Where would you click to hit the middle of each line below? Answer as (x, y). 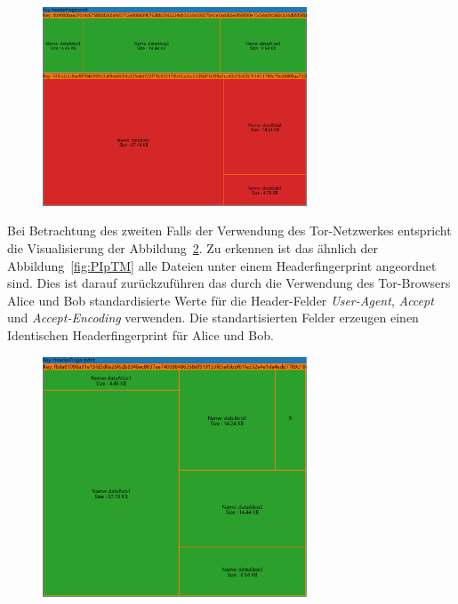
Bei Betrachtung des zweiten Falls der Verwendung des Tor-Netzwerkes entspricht (229, 230)
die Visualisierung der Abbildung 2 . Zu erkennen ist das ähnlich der (193, 247)
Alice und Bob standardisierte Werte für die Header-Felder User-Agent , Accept (221, 300)
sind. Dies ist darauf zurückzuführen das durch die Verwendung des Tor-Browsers (229, 283)
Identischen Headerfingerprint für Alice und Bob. (141, 334)
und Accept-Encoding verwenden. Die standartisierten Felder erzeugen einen (213, 318)
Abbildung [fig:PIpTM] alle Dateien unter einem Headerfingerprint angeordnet (222, 265)
